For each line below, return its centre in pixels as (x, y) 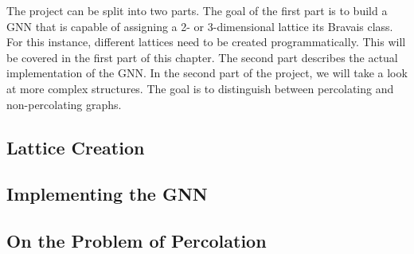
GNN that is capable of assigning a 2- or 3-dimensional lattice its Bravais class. (200, 26)
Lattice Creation (76, 147)
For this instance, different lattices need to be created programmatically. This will (206, 42)
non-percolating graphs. (64, 104)
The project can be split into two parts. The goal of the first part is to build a (197, 10)
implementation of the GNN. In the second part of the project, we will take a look (207, 73)
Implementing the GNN (107, 194)
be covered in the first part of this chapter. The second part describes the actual (202, 57)
